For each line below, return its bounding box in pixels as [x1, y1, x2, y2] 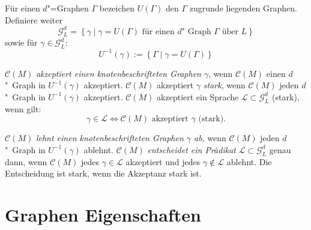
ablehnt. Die [226, 155, 272, 168]
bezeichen [99, 2, 135, 14]
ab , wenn [194, 132, 226, 144]
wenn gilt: [5, 102, 41, 115]
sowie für [5, 36, 38, 49]
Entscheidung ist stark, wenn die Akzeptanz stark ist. [5, 167, 202, 180]
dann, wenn [5, 155, 47, 168]
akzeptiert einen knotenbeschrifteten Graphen [35, 67, 201, 79]
